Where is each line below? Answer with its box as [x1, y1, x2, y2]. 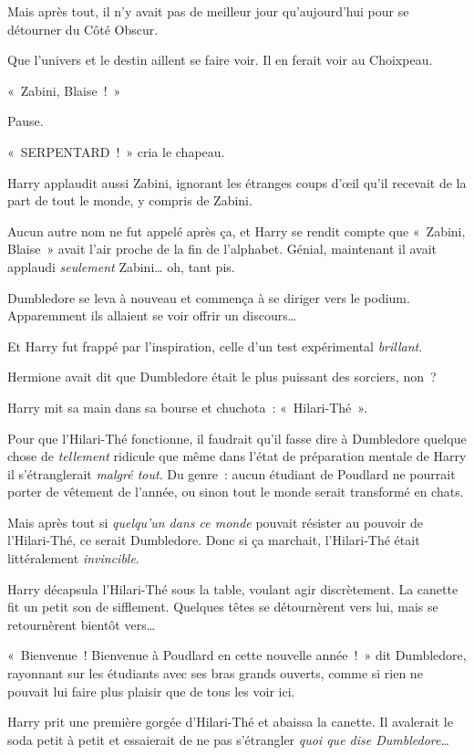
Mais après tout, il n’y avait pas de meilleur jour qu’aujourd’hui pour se [7, 2, 409, 20]
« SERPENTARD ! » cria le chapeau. [7, 142, 225, 161]
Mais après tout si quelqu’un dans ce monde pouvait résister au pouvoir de [7, 512, 423, 531]
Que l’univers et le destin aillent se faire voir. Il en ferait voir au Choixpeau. [7, 50, 433, 69]
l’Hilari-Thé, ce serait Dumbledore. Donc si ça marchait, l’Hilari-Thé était [7, 530, 420, 550]
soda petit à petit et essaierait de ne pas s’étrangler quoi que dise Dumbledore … [7, 729, 449, 749]
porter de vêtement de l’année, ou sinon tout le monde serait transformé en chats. [7, 482, 464, 501]
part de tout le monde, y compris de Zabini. [7, 191, 252, 210]
